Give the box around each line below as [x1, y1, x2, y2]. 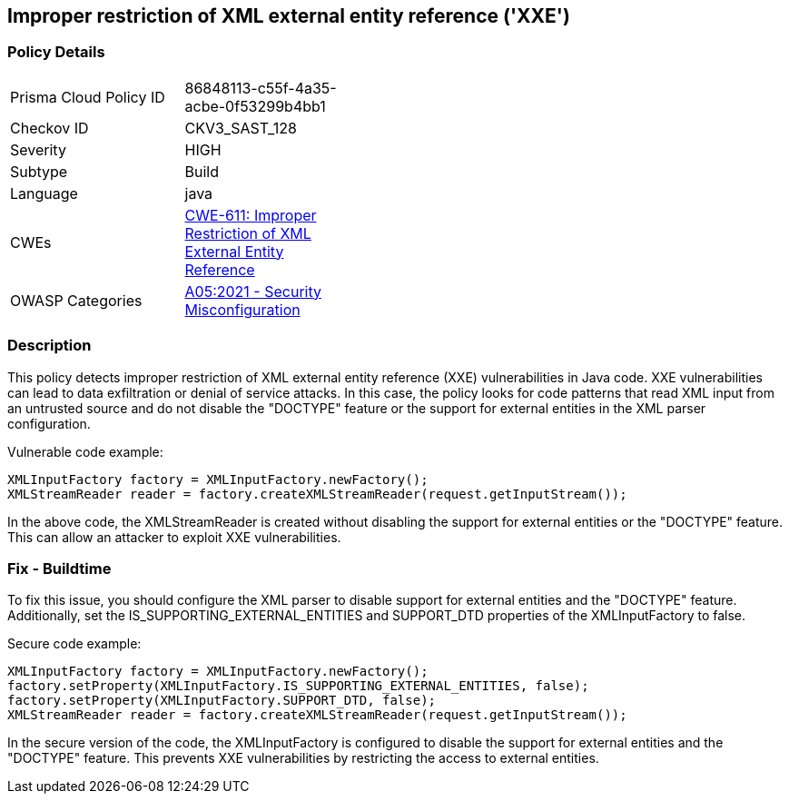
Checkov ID [10, 118, 89, 137]
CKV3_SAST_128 [184, 118, 297, 137]
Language [10, 183, 78, 203]
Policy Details [7, 43, 105, 62]
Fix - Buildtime [7, 559, 112, 578]
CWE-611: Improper [184, 205, 317, 224]
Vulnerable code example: [7, 443, 163, 460]
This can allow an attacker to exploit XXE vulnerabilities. [7, 529, 341, 545]
